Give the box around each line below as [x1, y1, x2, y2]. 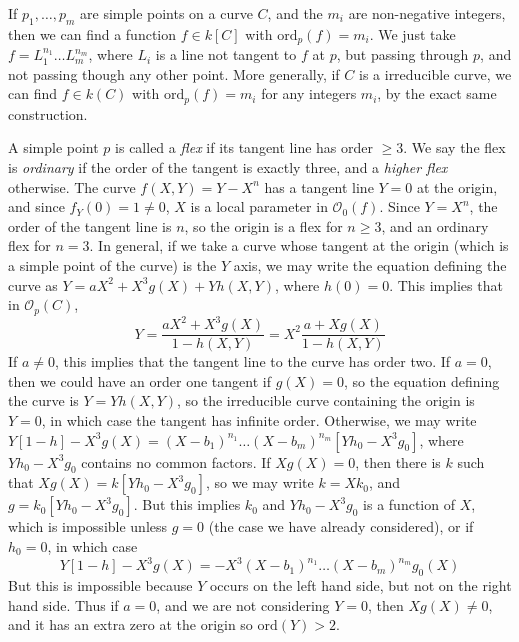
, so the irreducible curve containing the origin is [177, 390, 475, 411]
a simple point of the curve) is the [8, 255, 217, 276]
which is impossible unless [8, 516, 168, 537]
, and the [267, 3, 323, 23]
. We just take [369, 23, 456, 44]
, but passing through [336, 44, 469, 65]
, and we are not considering [156, 594, 330, 615]
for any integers [261, 83, 357, 104]
